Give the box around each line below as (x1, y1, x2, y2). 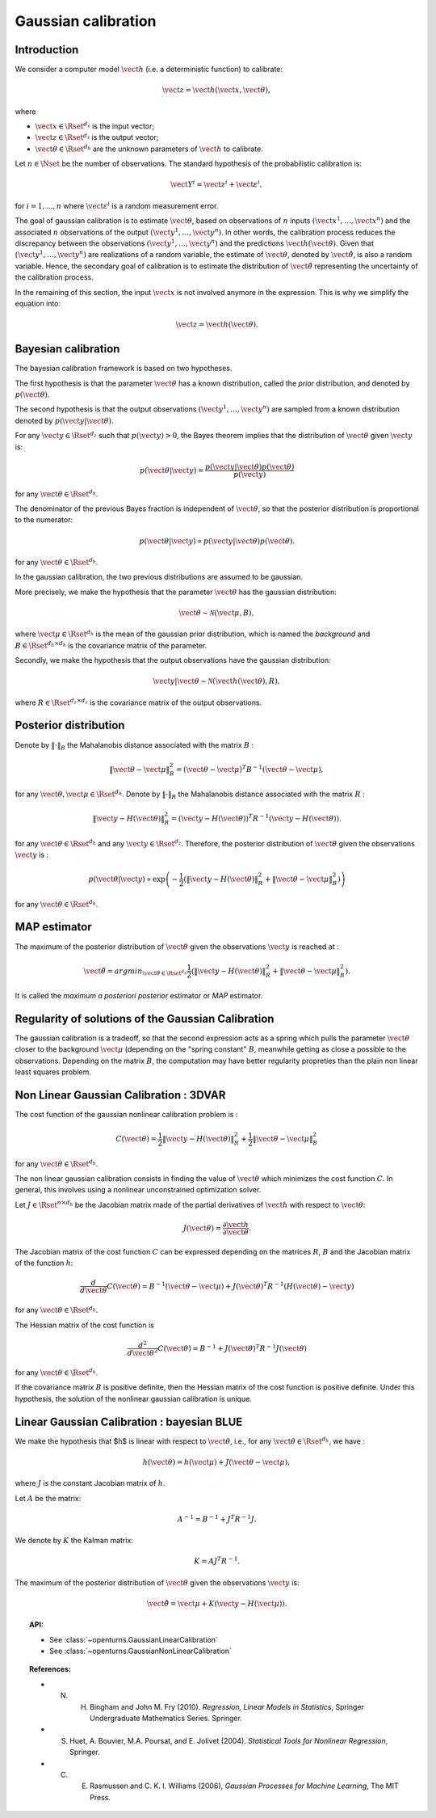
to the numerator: (15, 515, 73, 525)
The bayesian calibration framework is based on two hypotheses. (15, 364, 233, 373)
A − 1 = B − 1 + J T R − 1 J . (177, 1513, 258, 1524)
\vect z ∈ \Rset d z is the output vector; (35, 132, 159, 142)
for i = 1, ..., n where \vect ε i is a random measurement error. (15, 200, 219, 210)
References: (29, 1664, 72, 1674)
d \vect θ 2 (127, 1347, 158, 1358)
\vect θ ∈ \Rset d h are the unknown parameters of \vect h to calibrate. (35, 143, 264, 154)
